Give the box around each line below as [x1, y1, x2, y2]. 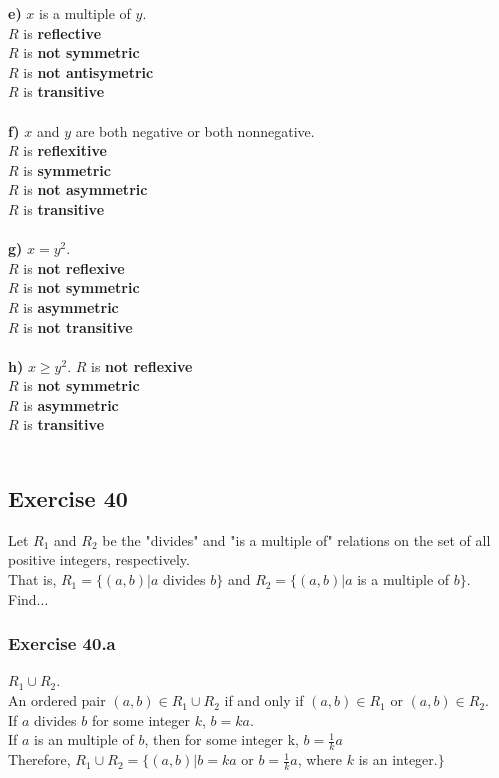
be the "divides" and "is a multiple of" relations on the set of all [102, 529, 491, 550]
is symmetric [23, 159, 111, 180]
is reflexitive [23, 140, 107, 161]
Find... [8, 588, 49, 609]
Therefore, [8, 749, 71, 770]
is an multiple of [34, 729, 134, 750]
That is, [8, 569, 57, 590]
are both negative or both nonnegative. [75, 120, 315, 141]
